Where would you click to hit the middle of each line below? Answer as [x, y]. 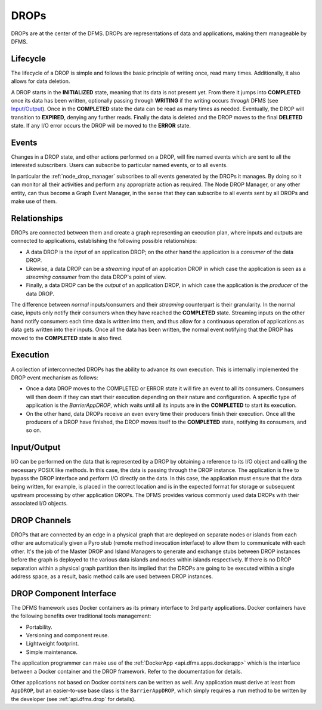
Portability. [39, 627]
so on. [34, 430]
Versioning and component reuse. [68, 635]
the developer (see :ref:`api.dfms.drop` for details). [73, 699]
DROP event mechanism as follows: [55, 377]
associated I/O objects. [39, 504]
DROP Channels [41, 520]
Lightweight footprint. [52, 644]
